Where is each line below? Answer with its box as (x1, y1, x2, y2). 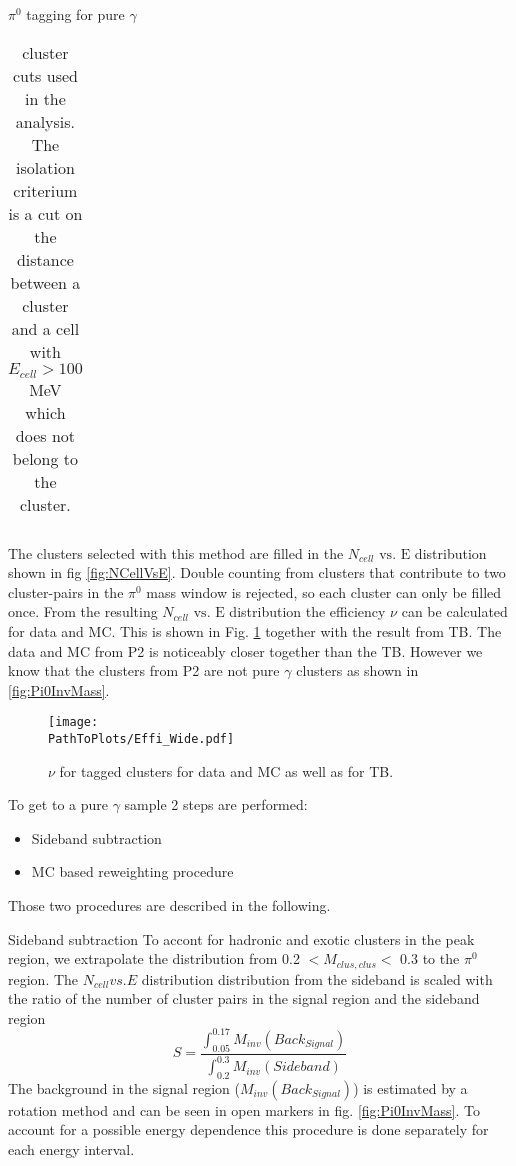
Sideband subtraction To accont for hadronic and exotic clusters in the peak (8, 928, 475, 949)
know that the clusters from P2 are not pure (8, 660, 280, 681)
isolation (16, 155, 75, 179)
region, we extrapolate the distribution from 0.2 (8, 948, 300, 969)
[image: (48, 715, 99, 730)
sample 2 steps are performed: (124, 794, 308, 815)
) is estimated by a (353, 1077, 468, 1098)
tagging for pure (26, 4, 125, 24)
